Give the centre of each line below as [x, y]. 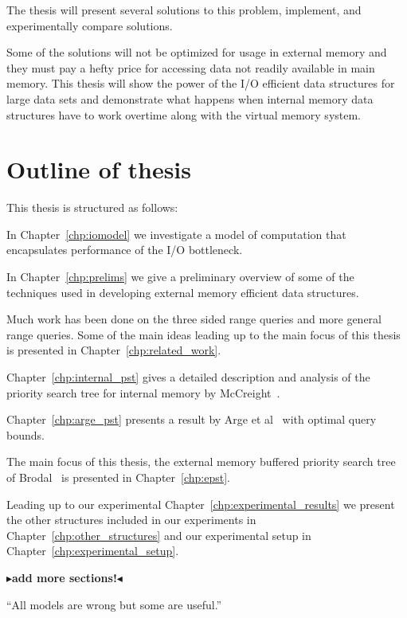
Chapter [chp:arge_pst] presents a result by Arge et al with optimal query [192, 419]
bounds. [25, 434]
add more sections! [65, 577]
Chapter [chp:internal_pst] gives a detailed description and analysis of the [188, 377]
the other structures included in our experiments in [131, 520]
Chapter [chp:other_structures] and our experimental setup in [159, 535]
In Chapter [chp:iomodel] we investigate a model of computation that [176, 234]
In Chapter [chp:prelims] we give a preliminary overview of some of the [180, 277]
